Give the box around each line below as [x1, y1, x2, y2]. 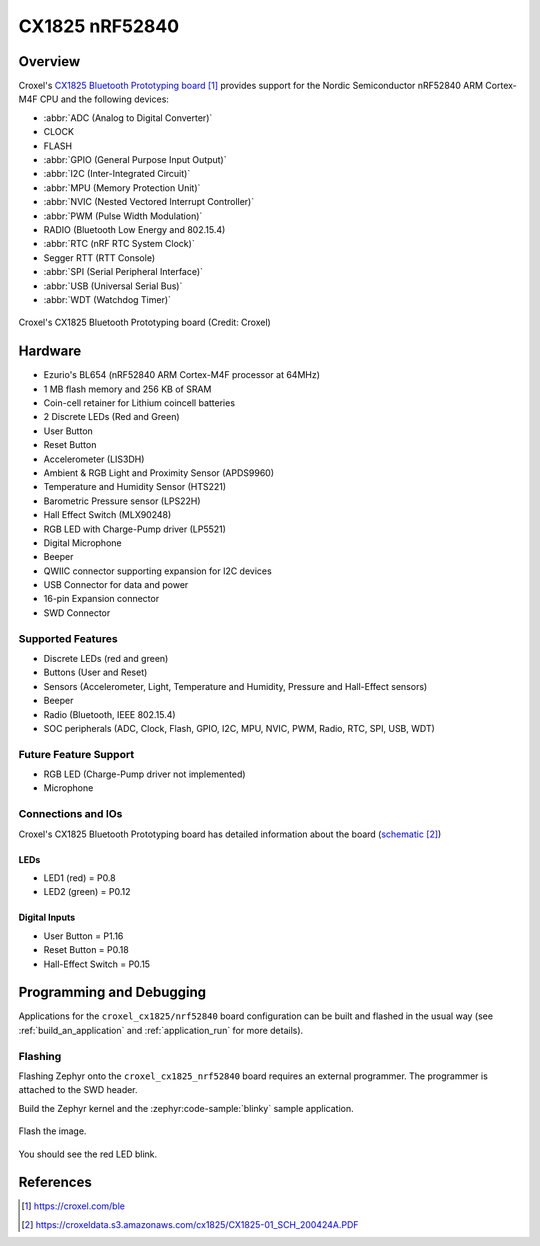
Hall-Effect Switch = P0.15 [43, 958, 150, 970]
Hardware [18, 343, 82, 360]
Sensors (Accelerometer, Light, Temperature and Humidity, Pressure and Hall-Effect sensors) [43, 680, 428, 692]
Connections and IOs [18, 807, 123, 821]
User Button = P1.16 [43, 930, 124, 942]
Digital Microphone [43, 536, 122, 549]
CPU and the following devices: [39, 93, 170, 105]
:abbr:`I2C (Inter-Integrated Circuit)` [43, 168, 191, 180]
